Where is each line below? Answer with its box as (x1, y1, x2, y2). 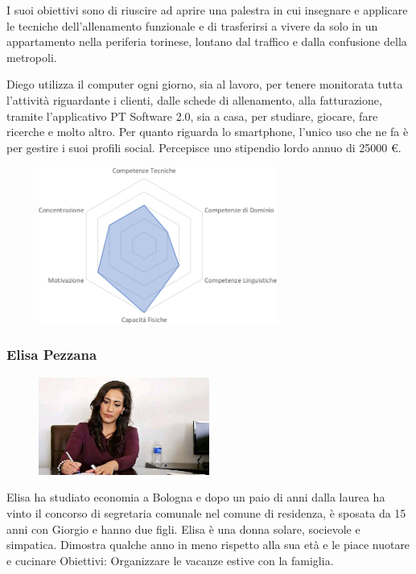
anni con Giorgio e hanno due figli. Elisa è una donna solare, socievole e (6, 520, 360, 537)
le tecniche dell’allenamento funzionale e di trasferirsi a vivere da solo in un (6, 17, 378, 34)
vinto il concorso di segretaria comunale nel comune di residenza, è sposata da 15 (6, 504, 406, 521)
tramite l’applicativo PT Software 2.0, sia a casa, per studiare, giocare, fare (6, 107, 378, 124)
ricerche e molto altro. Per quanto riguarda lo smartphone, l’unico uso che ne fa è (6, 123, 409, 140)
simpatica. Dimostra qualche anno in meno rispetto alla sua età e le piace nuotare (6, 536, 410, 553)
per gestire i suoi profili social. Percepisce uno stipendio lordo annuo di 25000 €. (6, 138, 402, 155)
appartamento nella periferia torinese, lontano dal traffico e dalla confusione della (6, 33, 407, 50)
